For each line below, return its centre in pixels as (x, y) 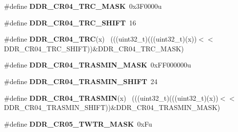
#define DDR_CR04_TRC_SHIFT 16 (70, 22)
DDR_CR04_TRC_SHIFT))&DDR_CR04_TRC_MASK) (94, 48)
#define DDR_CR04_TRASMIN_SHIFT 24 (81, 81)
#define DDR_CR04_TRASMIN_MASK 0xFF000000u (98, 65)
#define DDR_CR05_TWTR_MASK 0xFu (78, 123)
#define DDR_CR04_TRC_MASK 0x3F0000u (83, 6)
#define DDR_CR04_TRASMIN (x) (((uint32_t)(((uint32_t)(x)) (111, 98)
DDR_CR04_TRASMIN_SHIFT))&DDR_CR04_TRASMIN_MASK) (112, 107)
